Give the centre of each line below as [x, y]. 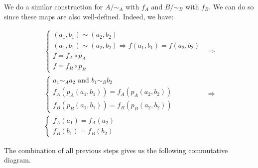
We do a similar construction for [54, 6]
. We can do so [231, 6]
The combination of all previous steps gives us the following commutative [116, 150]
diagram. [17, 160]
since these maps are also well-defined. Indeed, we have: [89, 16]
